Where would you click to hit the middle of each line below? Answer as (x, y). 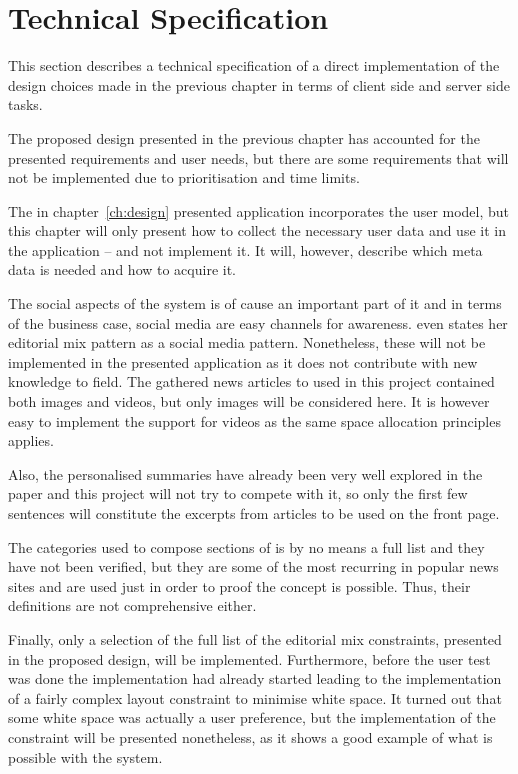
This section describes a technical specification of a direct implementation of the (254, 65)
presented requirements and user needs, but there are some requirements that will (258, 157)
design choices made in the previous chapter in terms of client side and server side (259, 84)
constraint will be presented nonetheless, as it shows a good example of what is (250, 736)
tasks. (25, 104)
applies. (31, 440)
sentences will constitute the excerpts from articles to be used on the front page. (254, 513)
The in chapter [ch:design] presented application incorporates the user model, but (259, 210)
